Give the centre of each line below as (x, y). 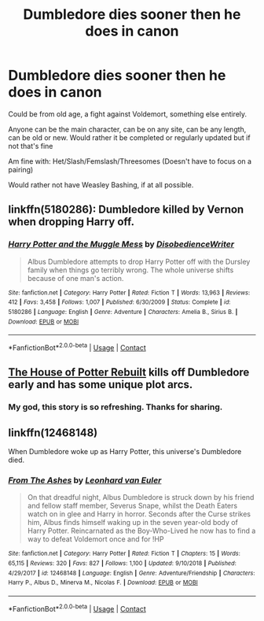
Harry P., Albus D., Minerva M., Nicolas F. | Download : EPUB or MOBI (103, 583)
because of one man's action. (75, 278)
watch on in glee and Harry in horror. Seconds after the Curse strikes (139, 514)
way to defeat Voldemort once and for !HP (95, 539)
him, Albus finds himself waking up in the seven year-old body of (132, 523)
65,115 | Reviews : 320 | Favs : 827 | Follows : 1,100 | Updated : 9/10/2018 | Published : (123, 563)
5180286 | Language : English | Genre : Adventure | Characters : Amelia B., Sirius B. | (123, 312)
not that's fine (31, 146)
